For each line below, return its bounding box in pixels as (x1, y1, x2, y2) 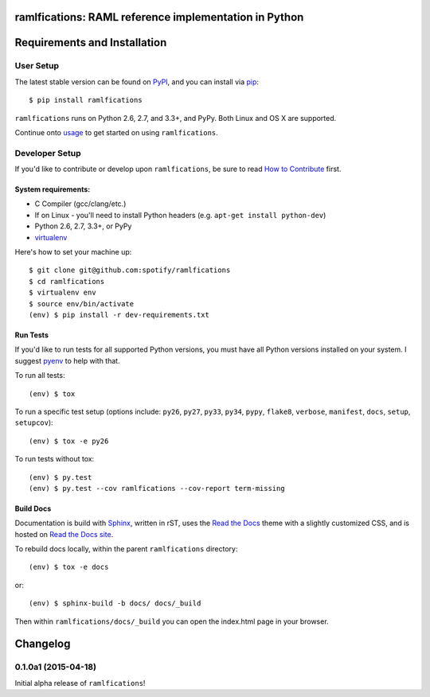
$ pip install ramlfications (29, 95, 143, 105)
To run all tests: (14, 371, 65, 380)
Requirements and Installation (14, 36, 167, 49)
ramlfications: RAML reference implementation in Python (14, 10, 304, 24)
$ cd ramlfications (29, 277, 105, 286)
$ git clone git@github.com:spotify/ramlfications (29, 266, 231, 275)
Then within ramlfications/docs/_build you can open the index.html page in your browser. (14, 617, 330, 626)
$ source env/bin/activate (29, 299, 135, 308)
